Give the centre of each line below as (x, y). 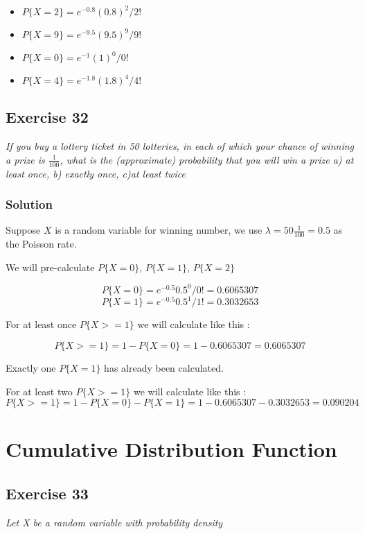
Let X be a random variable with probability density (114, 522)
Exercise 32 (47, 117)
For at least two (39, 391)
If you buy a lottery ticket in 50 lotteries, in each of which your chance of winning (180, 146)
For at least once (41, 324)
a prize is (25, 159)
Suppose (23, 230)
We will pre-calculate (50, 267)
